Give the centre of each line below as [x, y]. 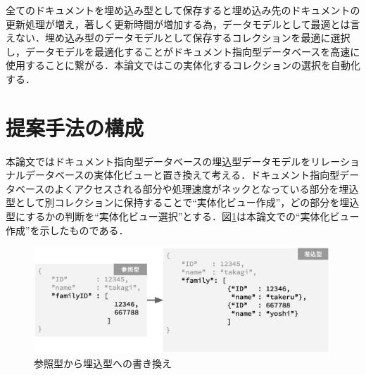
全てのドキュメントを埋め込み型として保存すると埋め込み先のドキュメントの [183, 10]
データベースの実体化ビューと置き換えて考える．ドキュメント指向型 [182, 175]
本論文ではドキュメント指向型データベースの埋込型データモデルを [158, 161]
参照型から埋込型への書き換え [103, 363]
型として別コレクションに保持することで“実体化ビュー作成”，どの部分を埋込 [183, 202]
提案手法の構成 [75, 127]
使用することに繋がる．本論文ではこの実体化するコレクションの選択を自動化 [183, 65]
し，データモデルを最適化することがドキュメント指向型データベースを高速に [183, 51]
